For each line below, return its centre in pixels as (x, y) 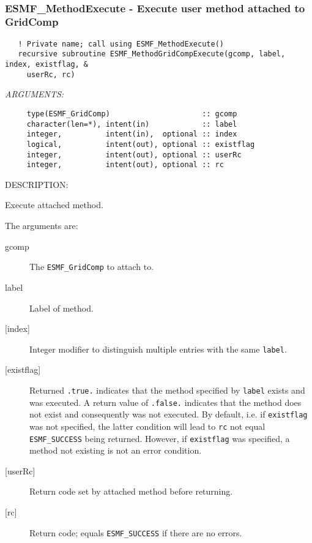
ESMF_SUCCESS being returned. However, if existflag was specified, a (160, 438)
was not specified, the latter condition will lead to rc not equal (147, 426)
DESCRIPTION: (37, 184)
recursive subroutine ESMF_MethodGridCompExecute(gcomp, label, (152, 54)
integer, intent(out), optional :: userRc (134, 155)
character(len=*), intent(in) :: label (132, 124)
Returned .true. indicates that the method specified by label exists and (167, 390)
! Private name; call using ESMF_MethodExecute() (121, 44)
